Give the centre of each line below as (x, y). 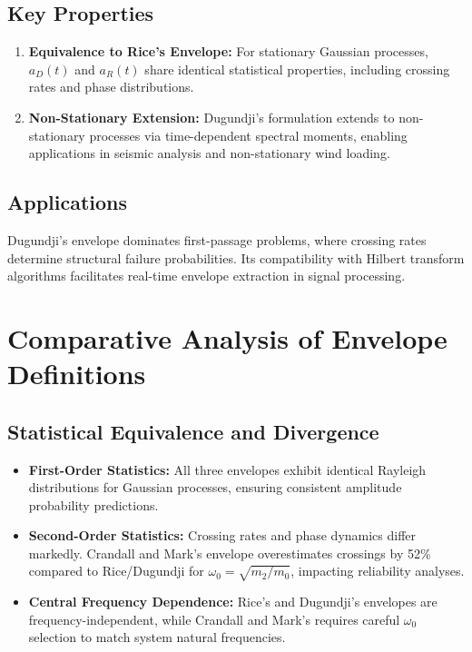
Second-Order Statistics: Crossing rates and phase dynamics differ (222, 535)
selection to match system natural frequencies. (157, 637)
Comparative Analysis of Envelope (227, 337)
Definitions (77, 374)
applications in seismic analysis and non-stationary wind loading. (209, 153)
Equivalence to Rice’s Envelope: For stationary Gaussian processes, (228, 51)
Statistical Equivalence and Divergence (193, 431)
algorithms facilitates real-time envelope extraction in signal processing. (206, 276)
